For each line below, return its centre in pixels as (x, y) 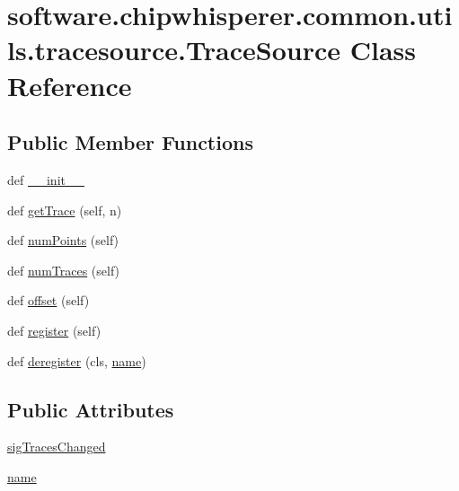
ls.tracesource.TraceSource (174, 50)
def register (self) (54, 330)
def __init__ (46, 179)
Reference (70, 85)
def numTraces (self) (64, 270)
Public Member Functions (130, 142)
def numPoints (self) (63, 240)
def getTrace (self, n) (65, 210)
